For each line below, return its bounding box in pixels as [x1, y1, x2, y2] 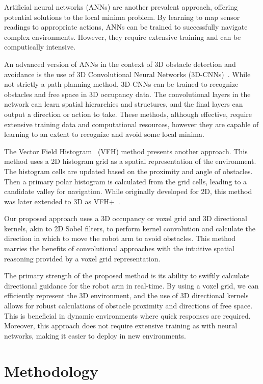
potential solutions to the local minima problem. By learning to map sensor [4, 11, 240, 22]
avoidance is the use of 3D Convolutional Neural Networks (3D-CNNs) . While [4, 68, 251, 79]
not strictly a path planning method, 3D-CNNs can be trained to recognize [4, 79, 239, 89]
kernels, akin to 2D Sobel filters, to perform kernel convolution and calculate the [4, 223, 255, 233]
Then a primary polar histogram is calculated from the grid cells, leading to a [4, 176, 247, 186]
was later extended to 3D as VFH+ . [4, 196, 120, 206]
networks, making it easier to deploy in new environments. [4, 330, 186, 341]
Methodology [4, 360, 98, 381]
